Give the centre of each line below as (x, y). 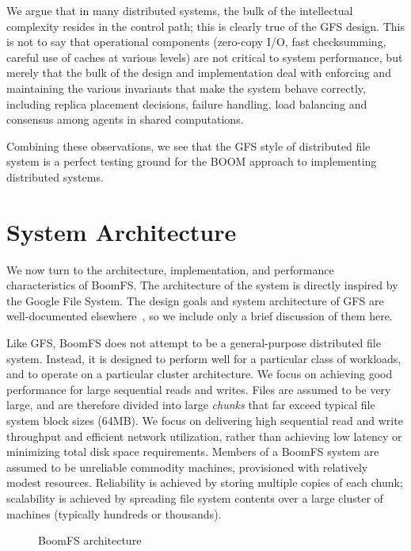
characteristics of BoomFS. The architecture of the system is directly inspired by (202, 285)
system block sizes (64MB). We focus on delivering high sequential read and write (205, 420)
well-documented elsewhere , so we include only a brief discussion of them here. (200, 316)
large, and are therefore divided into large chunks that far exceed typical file (191, 405)
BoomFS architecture (90, 540)
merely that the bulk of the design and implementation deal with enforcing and (199, 73)
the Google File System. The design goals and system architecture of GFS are (195, 300)
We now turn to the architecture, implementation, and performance (170, 269)
